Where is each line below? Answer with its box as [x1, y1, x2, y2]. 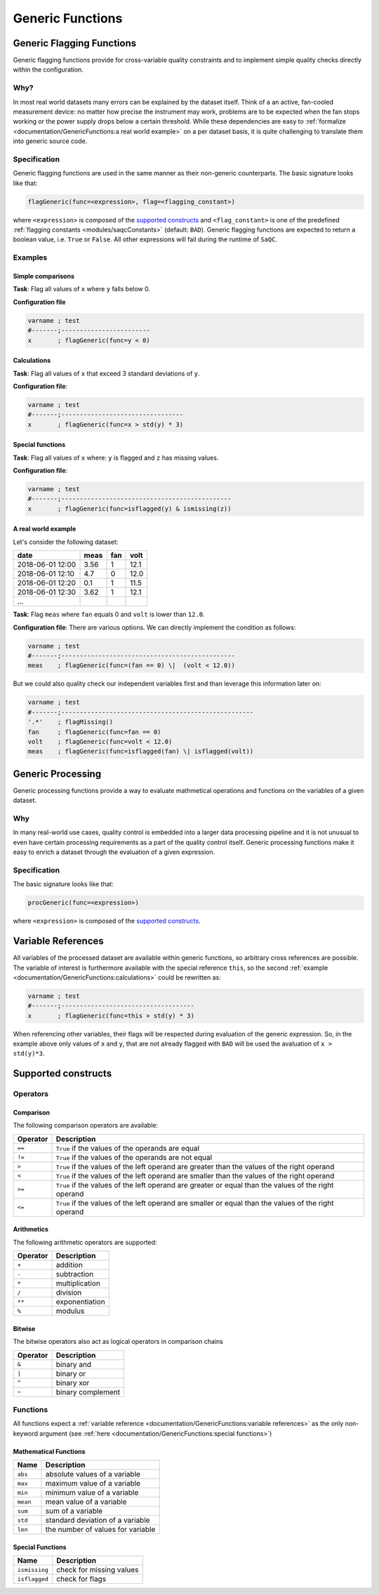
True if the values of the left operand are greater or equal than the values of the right [55, 1180, 334, 1189]
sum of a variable [45, 1506, 103, 1516]
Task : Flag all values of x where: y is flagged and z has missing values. [13, 453, 219, 462]
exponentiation [55, 1297, 105, 1307]
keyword [13, 1429, 39, 1438]
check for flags [56, 1574, 107, 1584]
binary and [55, 1359, 91, 1369]
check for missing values [56, 1565, 140, 1575]
